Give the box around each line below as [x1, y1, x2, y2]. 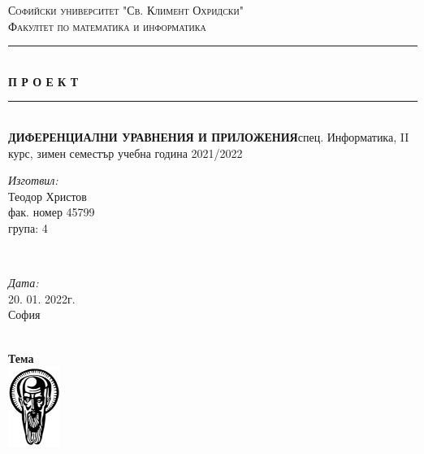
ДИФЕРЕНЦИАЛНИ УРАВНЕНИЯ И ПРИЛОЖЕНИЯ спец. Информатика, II [8, 128, 409, 145]
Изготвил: [8, 172, 58, 189]
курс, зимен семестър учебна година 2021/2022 [8, 144, 243, 161]
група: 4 [8, 219, 48, 236]
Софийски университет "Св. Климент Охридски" [8, 2, 244, 18]
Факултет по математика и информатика [8, 17, 206, 34]
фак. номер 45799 [8, 203, 95, 220]
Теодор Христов [8, 187, 87, 204]
